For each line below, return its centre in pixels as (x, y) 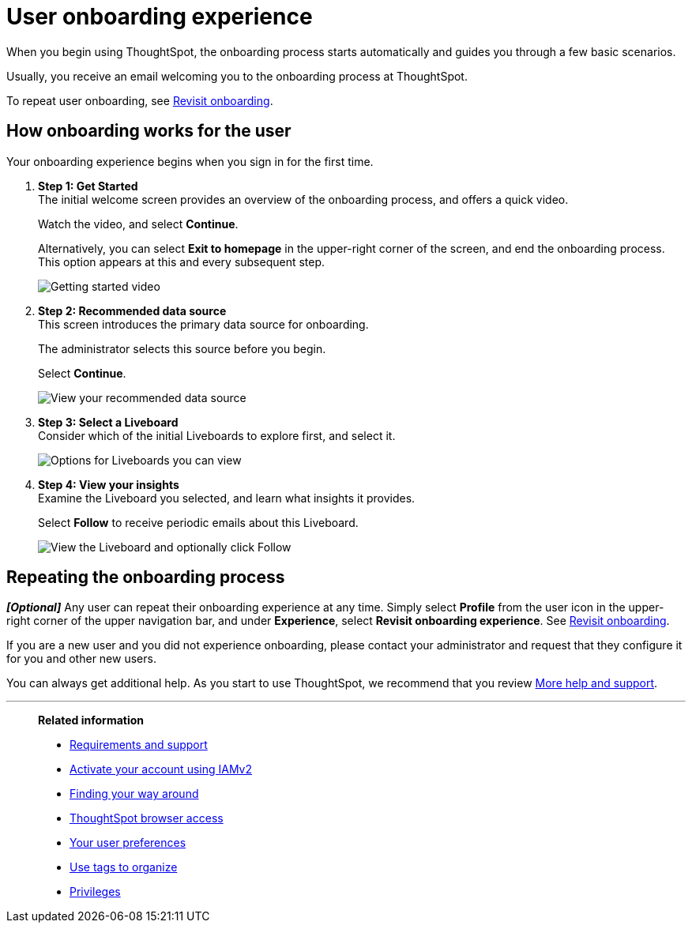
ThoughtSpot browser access (147, 818)
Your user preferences (128, 843)
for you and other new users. (81, 659)
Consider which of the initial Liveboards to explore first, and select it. (217, 435)
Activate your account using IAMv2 (161, 769)
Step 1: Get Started (88, 186)
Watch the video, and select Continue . (138, 224)
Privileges (95, 892)
